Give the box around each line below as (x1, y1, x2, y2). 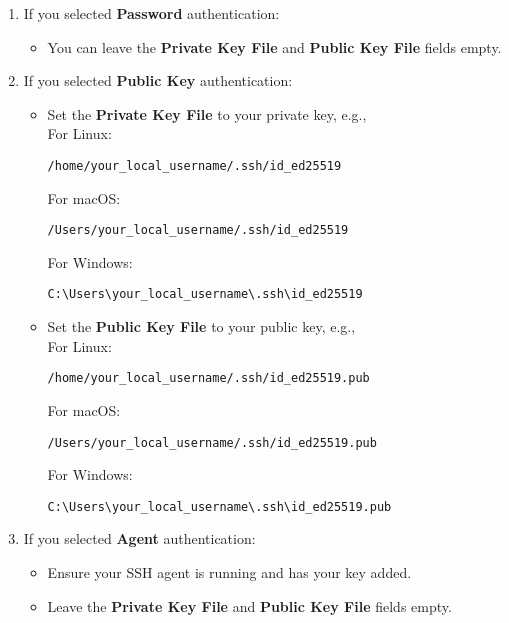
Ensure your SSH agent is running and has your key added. (47, 562, 412, 583)
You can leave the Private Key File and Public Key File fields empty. (47, 36, 502, 57)
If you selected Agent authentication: (23, 528, 256, 549)
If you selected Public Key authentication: (23, 70, 293, 91)
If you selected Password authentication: (23, 3, 280, 23)
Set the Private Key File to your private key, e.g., (47, 103, 367, 124)
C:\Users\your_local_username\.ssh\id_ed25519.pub (47, 499, 392, 514)
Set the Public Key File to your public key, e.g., (47, 316, 356, 337)
